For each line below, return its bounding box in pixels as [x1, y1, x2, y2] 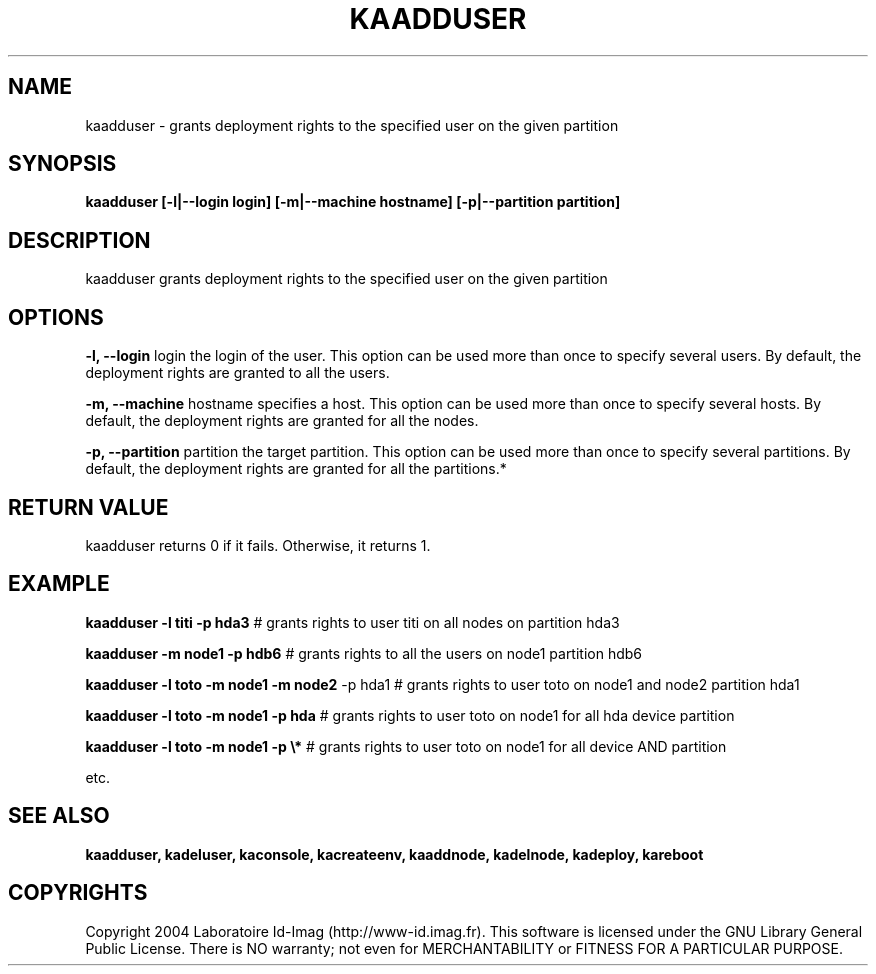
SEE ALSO [8, 803, 110, 829]
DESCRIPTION [8, 227, 151, 253]
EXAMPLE [8, 571, 110, 597]
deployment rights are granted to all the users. [85, 364, 390, 382]
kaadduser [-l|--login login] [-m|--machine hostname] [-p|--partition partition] [85, 193, 621, 211]
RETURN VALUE [8, 494, 169, 520]
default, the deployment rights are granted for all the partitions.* [85, 460, 507, 478]
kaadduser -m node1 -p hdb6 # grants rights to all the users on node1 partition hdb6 [85, 644, 643, 662]
